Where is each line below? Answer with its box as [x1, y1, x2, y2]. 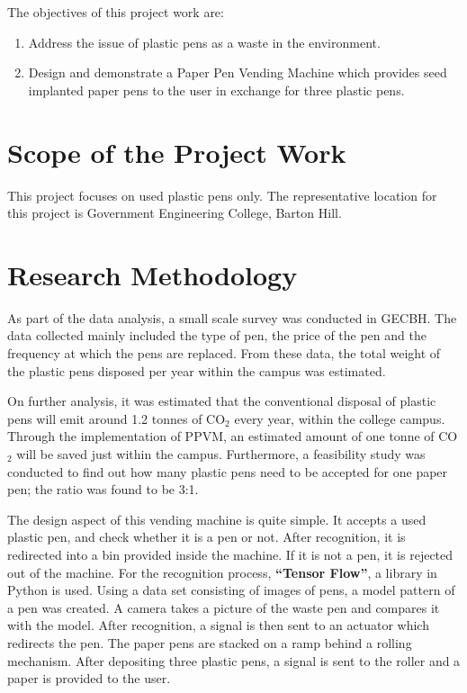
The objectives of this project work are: [7, 3, 224, 21]
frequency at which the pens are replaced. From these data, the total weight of [7, 344, 441, 362]
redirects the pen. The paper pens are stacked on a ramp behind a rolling [7, 633, 412, 652]
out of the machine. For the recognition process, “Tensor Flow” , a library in [7, 562, 437, 581]
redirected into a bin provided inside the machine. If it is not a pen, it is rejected [7, 544, 454, 563]
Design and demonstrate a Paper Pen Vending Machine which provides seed [28, 63, 447, 82]
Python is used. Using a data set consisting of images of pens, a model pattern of [7, 580, 455, 599]
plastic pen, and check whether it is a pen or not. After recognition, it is [7, 527, 406, 546]
